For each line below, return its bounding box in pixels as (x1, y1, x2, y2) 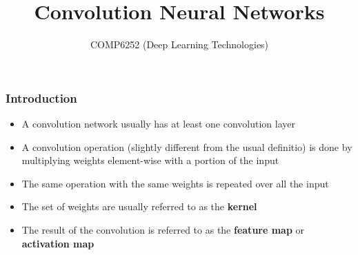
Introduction (6, 89, 77, 106)
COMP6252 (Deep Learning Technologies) (90, 37, 269, 52)
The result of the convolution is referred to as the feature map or (21, 222, 305, 236)
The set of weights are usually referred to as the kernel (21, 199, 257, 214)
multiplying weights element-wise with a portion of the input (21, 153, 279, 167)
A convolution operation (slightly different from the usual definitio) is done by (21, 139, 352, 154)
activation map (21, 236, 95, 250)
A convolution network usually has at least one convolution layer (21, 116, 295, 131)
